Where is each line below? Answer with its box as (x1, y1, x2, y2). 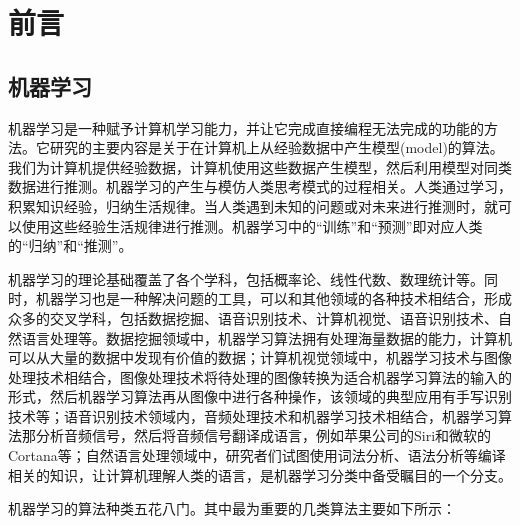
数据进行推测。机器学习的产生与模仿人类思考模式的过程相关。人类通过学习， (8, 176, 512, 197)
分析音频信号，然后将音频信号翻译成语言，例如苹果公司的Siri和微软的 (35, 425, 492, 446)
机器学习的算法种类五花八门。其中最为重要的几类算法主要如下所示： (8, 498, 456, 519)
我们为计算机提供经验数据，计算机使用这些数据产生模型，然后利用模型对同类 (8, 156, 512, 177)
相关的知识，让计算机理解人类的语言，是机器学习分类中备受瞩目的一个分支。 (8, 464, 512, 485)
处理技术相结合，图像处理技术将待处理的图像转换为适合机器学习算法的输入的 (8, 366, 512, 387)
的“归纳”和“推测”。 (8, 235, 133, 256)
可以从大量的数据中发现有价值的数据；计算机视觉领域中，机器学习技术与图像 (8, 347, 512, 368)
